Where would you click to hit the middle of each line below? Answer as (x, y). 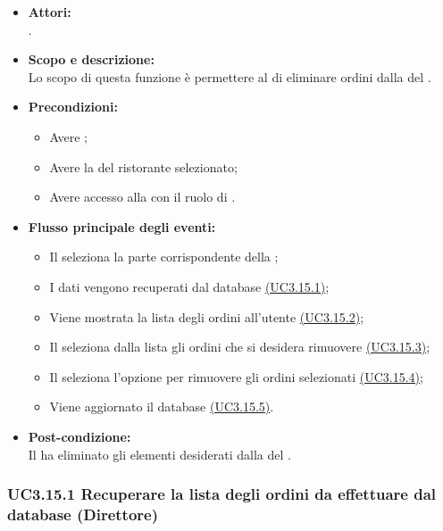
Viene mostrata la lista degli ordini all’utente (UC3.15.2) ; (207, 316)
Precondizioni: (73, 107)
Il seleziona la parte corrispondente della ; (164, 257)
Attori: (50, 12)
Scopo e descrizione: (91, 59)
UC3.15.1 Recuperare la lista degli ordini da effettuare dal (222, 494)
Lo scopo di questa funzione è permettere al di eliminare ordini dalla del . (230, 76)
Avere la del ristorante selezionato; (143, 166)
